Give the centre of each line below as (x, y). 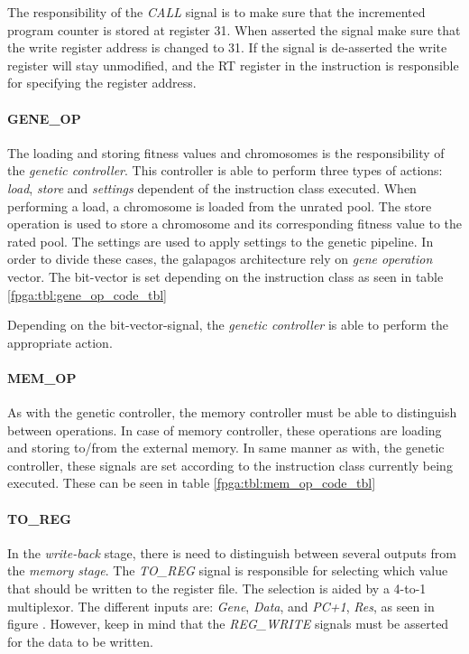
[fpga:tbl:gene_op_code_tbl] (87, 294)
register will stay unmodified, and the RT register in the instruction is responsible (233, 65)
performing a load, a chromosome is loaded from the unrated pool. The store (220, 206)
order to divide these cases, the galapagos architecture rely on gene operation (220, 259)
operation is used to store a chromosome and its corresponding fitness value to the (234, 224)
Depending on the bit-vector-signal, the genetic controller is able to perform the (228, 325)
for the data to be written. (80, 641)
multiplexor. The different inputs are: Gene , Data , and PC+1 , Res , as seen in (221, 606)
